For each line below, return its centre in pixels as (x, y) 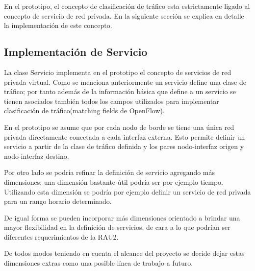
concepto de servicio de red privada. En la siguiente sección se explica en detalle (124, 15)
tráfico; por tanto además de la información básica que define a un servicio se (120, 91)
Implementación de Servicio (76, 52)
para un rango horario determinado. (58, 201)
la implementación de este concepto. (58, 25)
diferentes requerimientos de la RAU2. (61, 236)
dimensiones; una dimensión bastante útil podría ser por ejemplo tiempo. (114, 182)
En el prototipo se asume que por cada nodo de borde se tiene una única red (119, 127)
